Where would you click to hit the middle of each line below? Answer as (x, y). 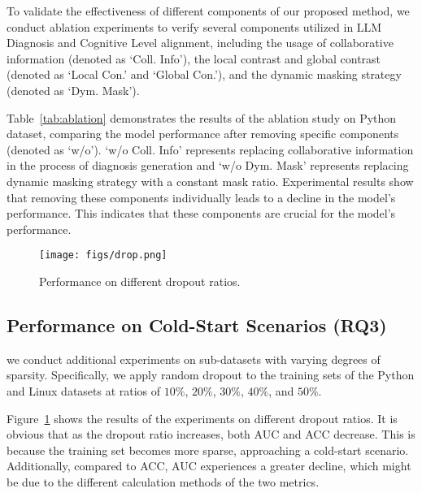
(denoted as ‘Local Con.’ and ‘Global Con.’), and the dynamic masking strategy (204, 74)
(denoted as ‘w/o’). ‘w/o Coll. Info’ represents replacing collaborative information (210, 149)
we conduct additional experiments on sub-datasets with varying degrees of (194, 359)
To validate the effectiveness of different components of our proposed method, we (208, 11)
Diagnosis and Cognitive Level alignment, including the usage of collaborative (200, 43)
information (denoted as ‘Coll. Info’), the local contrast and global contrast (194, 58)
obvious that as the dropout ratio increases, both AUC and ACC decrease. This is (211, 434)
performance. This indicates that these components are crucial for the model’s (201, 213)
